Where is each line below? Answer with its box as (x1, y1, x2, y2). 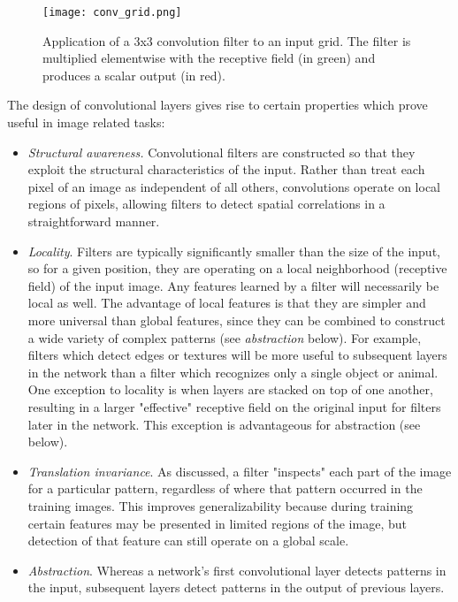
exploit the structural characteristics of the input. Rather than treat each (27, 160, 425, 179)
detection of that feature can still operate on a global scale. (27, 531, 349, 550)
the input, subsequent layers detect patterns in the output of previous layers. (27, 578, 445, 597)
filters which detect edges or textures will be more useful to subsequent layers (27, 346, 447, 364)
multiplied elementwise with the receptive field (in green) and (42, 49, 376, 67)
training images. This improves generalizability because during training (27, 496, 414, 514)
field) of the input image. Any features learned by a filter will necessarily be (27, 276, 439, 294)
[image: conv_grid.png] (42, 6, 182, 19)
